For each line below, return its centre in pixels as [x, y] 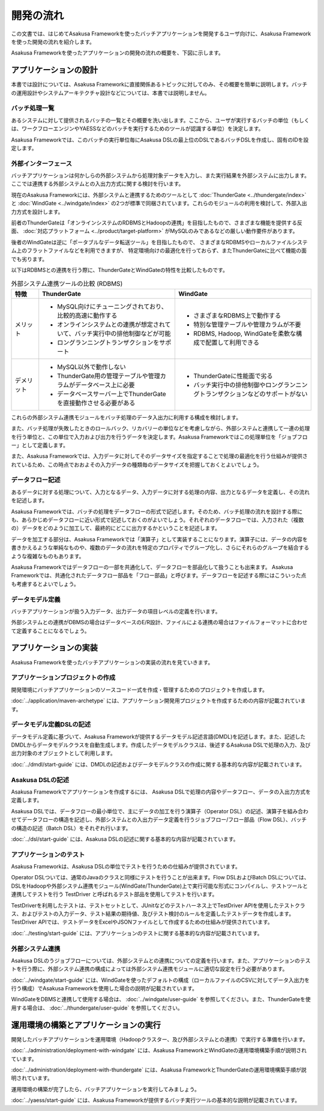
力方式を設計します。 [37, 212]
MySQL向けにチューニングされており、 [112, 306]
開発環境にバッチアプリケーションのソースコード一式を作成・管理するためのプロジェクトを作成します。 [139, 690]
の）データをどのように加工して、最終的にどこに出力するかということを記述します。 [116, 528]
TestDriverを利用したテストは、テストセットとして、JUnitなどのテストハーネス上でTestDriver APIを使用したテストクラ [158, 905]
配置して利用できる [232, 342]
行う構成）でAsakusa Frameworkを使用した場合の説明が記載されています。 [104, 989]
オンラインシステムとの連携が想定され [111, 324]
